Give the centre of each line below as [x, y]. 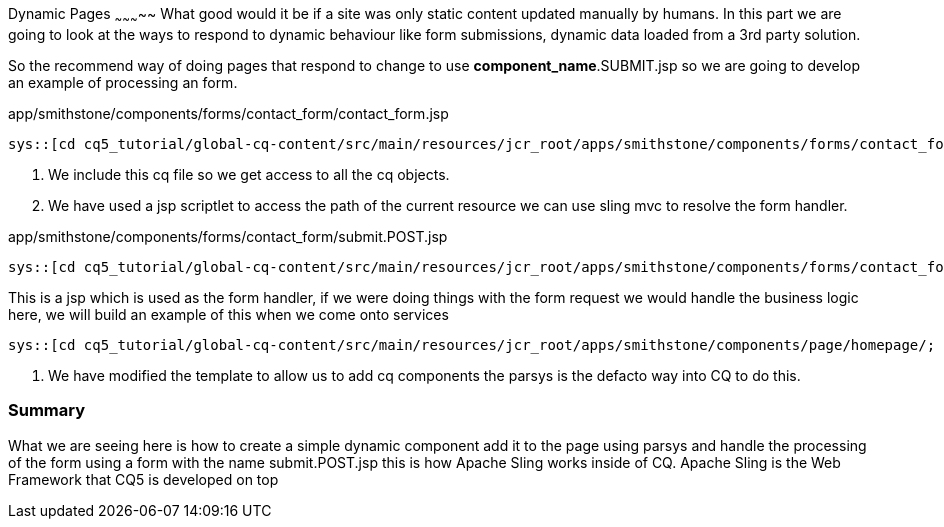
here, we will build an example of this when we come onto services [228, 314]
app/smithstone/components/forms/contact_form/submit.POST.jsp [228, 236]
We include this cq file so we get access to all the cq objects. [249, 174]
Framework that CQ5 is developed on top [143, 479]
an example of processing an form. [123, 82]
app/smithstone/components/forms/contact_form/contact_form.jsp [228, 113]
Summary [47, 410]
